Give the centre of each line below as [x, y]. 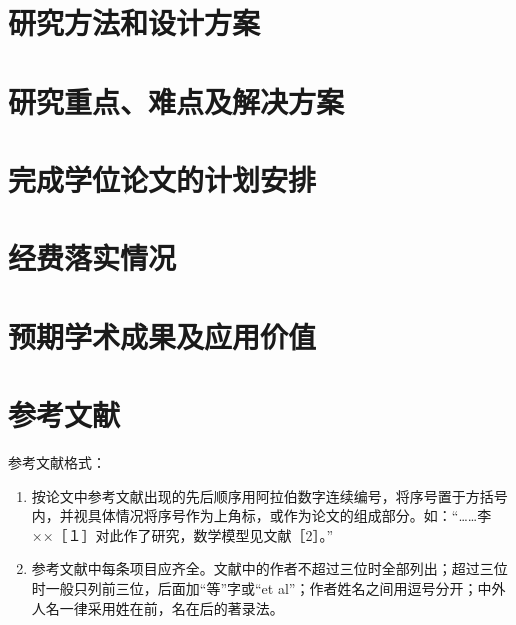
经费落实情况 [92, 257]
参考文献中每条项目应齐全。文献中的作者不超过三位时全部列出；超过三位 [269, 568]
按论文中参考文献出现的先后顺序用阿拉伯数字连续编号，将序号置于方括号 [269, 495]
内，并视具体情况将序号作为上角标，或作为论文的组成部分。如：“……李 [261, 515]
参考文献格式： [57, 462]
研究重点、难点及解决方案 [176, 100]
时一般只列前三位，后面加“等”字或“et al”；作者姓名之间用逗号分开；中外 [268, 587]
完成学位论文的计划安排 [162, 178]
